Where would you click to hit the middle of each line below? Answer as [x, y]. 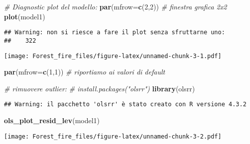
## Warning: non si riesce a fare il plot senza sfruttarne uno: [115, 33]
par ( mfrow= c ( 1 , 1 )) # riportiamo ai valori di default [85, 72]
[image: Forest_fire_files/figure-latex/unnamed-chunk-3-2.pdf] [113, 136]
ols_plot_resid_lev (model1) [52, 120]
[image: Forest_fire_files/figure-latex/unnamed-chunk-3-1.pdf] [113, 56]
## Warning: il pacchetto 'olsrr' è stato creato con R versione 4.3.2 [125, 105]
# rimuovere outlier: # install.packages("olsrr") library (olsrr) [100, 88]
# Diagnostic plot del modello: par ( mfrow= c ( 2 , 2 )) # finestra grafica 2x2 [116, 6]
